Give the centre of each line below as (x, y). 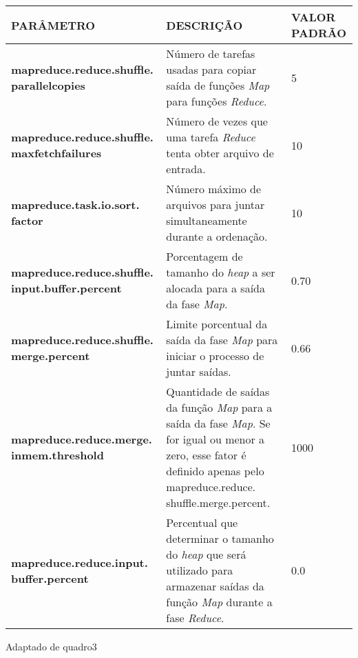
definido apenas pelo (215, 471)
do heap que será (206, 554)
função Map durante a (219, 602)
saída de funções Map (218, 85)
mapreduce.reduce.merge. (82, 439)
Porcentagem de (204, 256)
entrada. (186, 169)
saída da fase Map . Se (218, 423)
